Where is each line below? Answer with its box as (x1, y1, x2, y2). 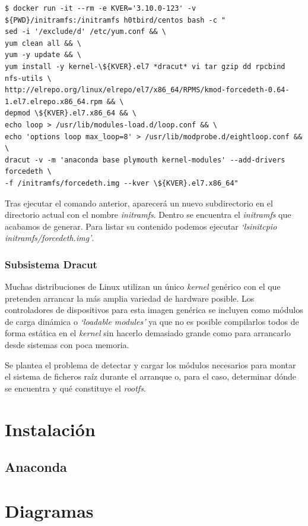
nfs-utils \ (5, 74, 52, 83)
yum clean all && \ (5, 39, 81, 48)
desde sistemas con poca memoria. (5, 339, 129, 351)
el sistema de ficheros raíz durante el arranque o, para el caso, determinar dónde (5, 370, 296, 383)
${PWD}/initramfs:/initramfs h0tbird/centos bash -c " (5, 15, 226, 24)
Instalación (5, 417, 96, 441)
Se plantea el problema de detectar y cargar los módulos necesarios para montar (5, 358, 296, 371)
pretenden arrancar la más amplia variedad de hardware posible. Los (5, 292, 255, 304)
